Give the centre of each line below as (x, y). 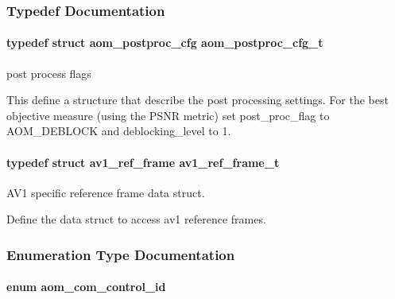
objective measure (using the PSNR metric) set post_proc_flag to (168, 115)
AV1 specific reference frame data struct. (106, 192)
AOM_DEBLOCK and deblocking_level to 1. (119, 131)
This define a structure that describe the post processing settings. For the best (197, 100)
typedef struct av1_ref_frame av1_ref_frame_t (143, 162)
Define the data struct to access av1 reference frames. (136, 219)
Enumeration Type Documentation (121, 254)
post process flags (49, 73)
